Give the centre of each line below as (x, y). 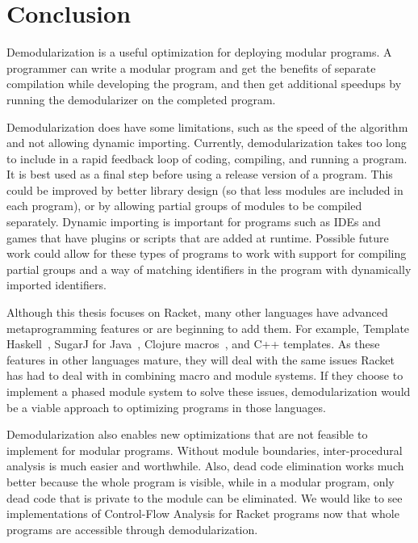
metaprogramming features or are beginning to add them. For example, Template (208, 328)
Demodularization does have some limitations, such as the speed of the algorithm (207, 126)
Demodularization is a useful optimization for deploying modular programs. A (199, 52)
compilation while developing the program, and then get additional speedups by (204, 84)
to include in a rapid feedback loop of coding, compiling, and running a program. (207, 158)
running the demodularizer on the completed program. (141, 99)
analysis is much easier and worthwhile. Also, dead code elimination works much (205, 466)
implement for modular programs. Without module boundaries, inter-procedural (205, 450)
